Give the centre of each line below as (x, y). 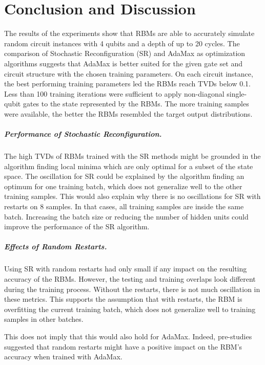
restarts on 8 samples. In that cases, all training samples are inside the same (124, 206)
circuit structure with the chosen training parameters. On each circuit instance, (129, 73)
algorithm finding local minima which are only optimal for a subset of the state (129, 166)
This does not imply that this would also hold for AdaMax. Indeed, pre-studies (128, 336)
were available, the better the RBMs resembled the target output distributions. (128, 113)
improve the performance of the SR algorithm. (77, 226)
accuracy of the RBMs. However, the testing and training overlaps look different (130, 278)
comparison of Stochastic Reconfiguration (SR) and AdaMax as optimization (125, 53)
